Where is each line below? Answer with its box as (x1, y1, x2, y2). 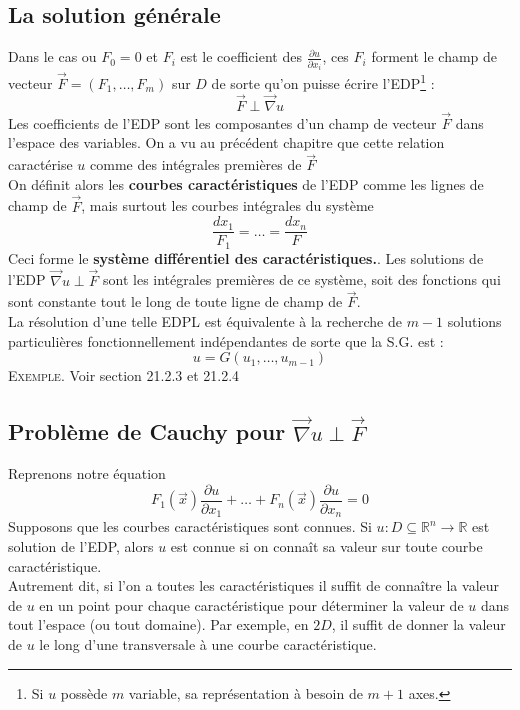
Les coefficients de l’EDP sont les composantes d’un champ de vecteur (8, 112, 437, 133)
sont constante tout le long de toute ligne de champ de (8, 291, 343, 312)
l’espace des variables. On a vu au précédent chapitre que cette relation (8, 132, 445, 153)
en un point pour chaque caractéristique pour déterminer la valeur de (39, 594, 464, 615)
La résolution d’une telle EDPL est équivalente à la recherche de (8, 310, 402, 331)
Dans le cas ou (8, 46, 97, 67)
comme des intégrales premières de (90, 154, 302, 175)
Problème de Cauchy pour (8, 416, 286, 447)
